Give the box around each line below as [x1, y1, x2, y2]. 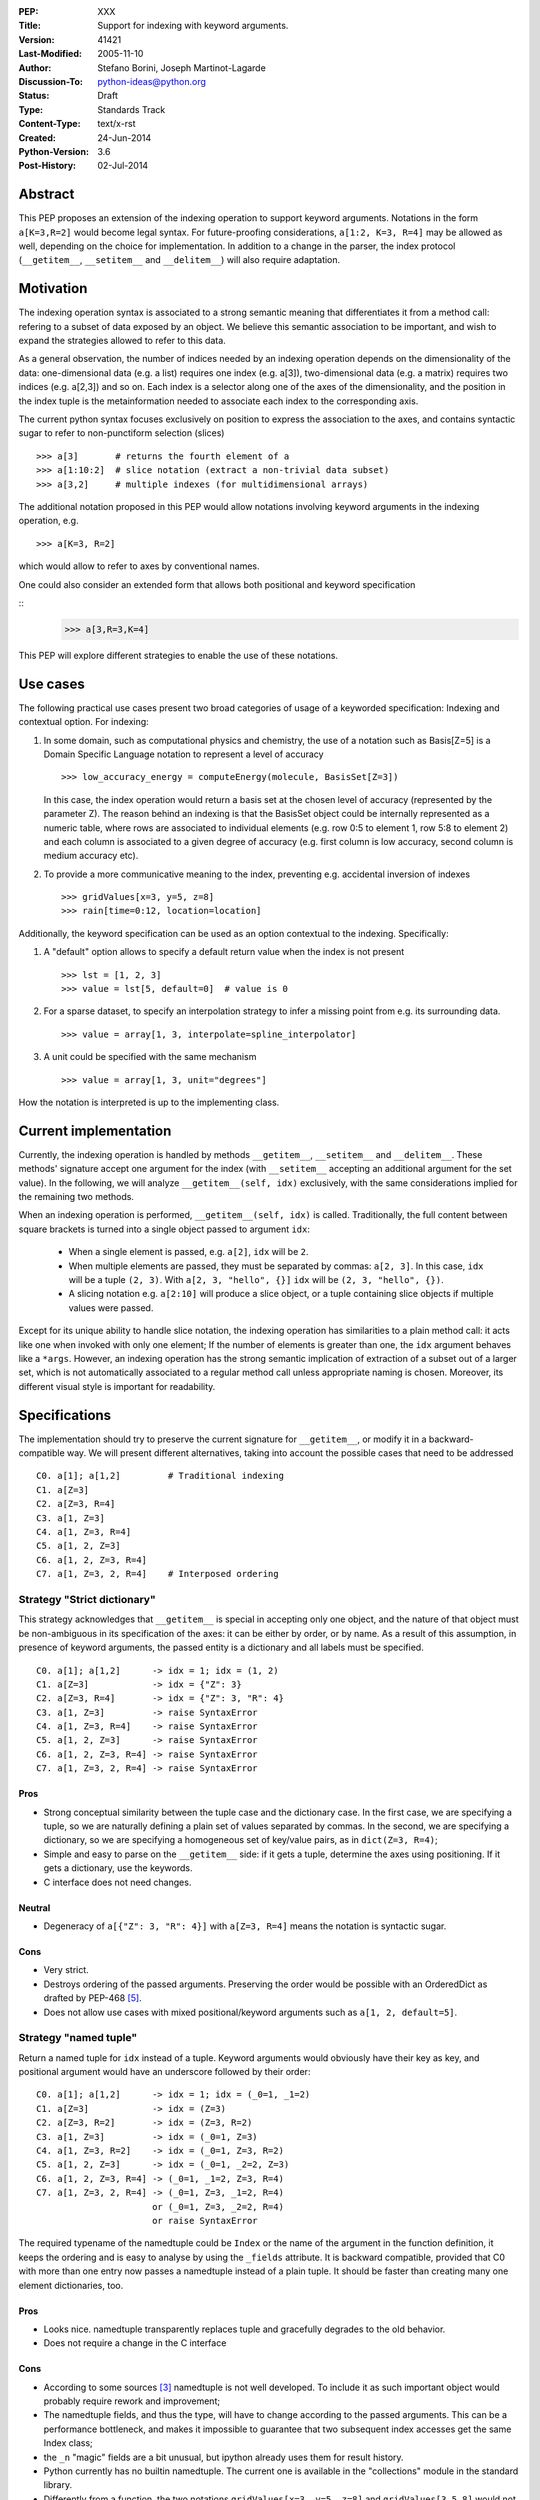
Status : [18, 90, 50, 102]
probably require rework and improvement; [43, 2395, 220, 2407]
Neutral [18, 1901, 51, 1914]
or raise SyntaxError [151, 2215, 259, 2226]
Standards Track [97, 103, 166, 115]
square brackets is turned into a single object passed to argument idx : [18, 1223, 310, 1235]
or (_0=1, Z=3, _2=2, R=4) [151, 2201, 285, 2212]
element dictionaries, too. [18, 2279, 124, 2291]
